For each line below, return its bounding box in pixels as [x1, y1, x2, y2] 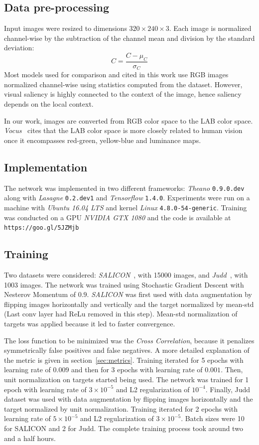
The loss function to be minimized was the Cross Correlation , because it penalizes [4, 335, 255, 345]
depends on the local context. [4, 99, 94, 109]
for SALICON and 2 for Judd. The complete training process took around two [4, 423, 243, 433]
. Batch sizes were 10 [181, 413, 245, 424]
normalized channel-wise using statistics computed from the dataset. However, [4, 79, 243, 89]
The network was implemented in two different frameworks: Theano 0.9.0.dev [4, 182, 245, 193]
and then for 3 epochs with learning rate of [71, 364, 203, 375]
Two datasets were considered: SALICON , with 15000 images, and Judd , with [4, 270, 248, 280]
